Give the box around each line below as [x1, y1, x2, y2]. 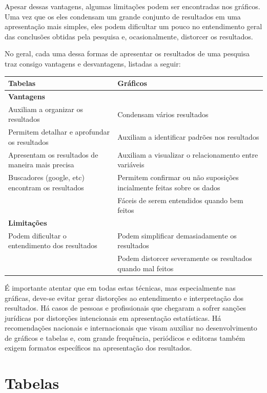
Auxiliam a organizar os [8, 103, 83, 114]
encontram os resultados [8, 182, 84, 192]
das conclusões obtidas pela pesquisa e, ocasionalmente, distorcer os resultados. [5, 31, 253, 41]
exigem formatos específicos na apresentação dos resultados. [5, 342, 192, 353]
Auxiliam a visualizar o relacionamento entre [117, 149, 258, 160]
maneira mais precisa [8, 159, 74, 170]
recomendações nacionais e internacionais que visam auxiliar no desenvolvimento [5, 322, 257, 333]
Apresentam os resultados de [8, 149, 98, 160]
